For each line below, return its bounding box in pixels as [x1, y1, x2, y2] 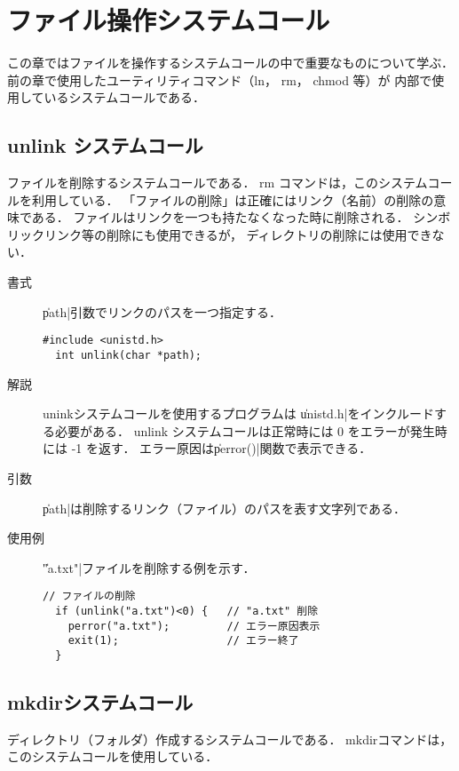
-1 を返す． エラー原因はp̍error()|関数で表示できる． [71, 439, 372, 457]
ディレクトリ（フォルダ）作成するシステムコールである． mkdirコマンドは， [7, 729, 453, 748]
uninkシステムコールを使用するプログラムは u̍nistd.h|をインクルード [43, 404, 435, 423]
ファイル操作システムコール [7, 2, 330, 38]
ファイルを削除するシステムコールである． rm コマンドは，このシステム [7, 173, 428, 192]
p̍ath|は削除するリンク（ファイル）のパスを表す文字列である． [43, 498, 406, 517]
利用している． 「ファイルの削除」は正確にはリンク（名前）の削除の [31, 190, 434, 209]
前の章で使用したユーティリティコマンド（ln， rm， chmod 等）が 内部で [7, 70, 432, 89]
